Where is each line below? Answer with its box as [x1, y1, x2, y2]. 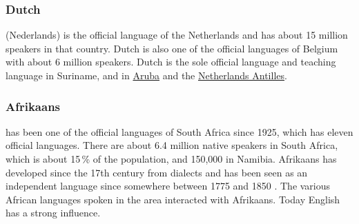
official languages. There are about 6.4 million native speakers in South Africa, [6, 138, 338, 152]
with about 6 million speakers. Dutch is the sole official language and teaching [6, 54, 336, 69]
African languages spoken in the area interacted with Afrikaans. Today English [6, 192, 340, 206]
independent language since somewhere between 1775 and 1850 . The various [6, 179, 331, 193]
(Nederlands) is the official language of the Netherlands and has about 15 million [6, 28, 348, 42]
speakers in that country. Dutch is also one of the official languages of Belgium [6, 41, 338, 55]
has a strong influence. [6, 205, 101, 220]
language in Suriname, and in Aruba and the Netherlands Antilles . [6, 68, 287, 82]
